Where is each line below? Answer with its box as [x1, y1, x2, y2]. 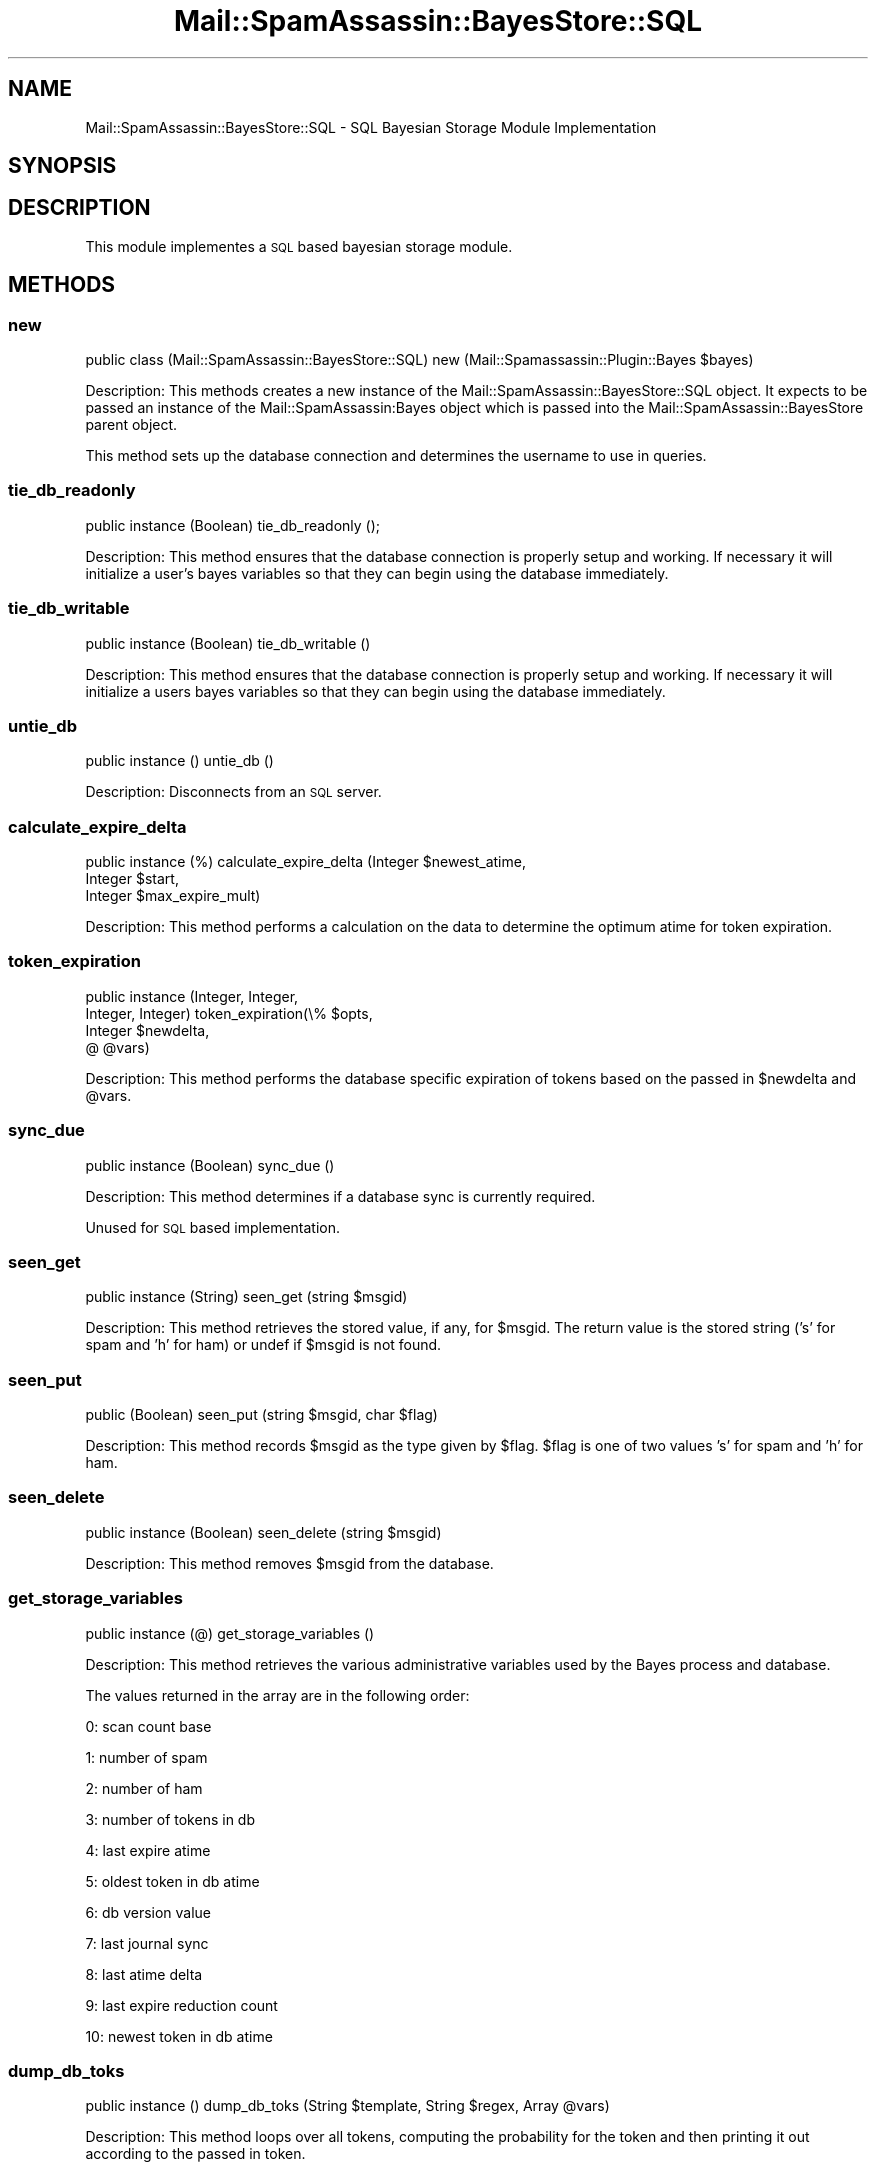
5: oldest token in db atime [85, 1872, 260, 1890]
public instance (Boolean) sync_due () [85, 1156, 335, 1174]
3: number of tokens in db [85, 1810, 255, 1828]
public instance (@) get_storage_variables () [85, 1624, 375, 1642]
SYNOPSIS [8, 153, 117, 179]
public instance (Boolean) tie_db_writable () [85, 634, 371, 652]
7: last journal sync [85, 1934, 209, 1952]
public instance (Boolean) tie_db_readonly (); [85, 516, 381, 534]
